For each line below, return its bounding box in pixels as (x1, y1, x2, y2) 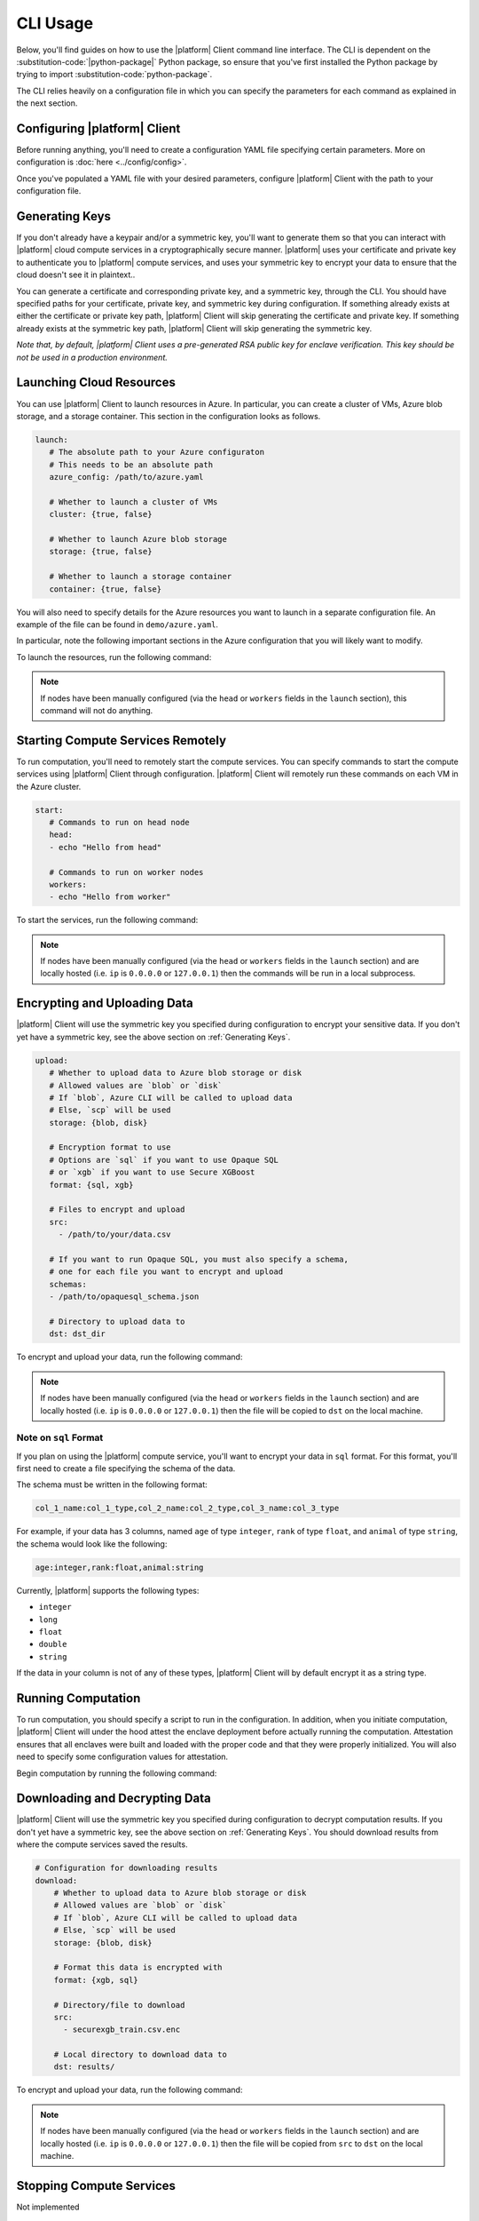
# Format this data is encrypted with (53, 1962, 223, 1972)
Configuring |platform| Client (16, 121, 181, 136)
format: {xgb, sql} (53, 1975, 139, 1985)
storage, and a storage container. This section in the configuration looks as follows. (16, 410, 321, 421)
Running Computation (16, 1691, 141, 1706)
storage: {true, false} (49, 546, 153, 557)
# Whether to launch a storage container (49, 571, 232, 582)
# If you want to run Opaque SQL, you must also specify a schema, (49, 1254, 349, 1264)
